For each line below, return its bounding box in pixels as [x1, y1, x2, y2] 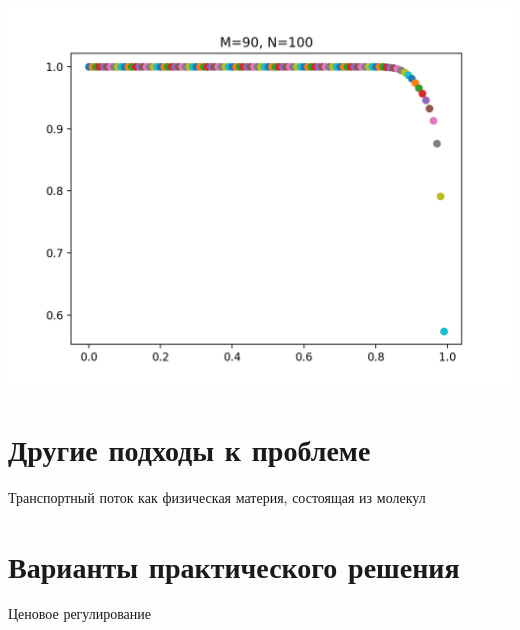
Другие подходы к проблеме [8, 428, 371, 469]
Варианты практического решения [8, 545, 460, 586]
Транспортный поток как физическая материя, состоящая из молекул [8, 486, 426, 507]
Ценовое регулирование [8, 603, 152, 624]
